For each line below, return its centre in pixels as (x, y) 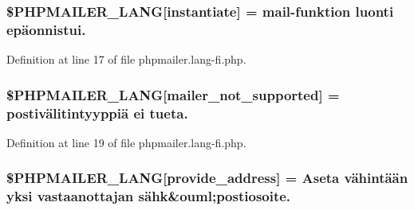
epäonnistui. (46, 29)
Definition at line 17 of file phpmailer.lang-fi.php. (126, 59)
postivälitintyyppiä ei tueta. (97, 113)
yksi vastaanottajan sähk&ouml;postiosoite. (149, 196)
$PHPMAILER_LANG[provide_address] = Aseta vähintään (207, 178)
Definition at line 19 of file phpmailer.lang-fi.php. (126, 142)
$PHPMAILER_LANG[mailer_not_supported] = (173, 94)
